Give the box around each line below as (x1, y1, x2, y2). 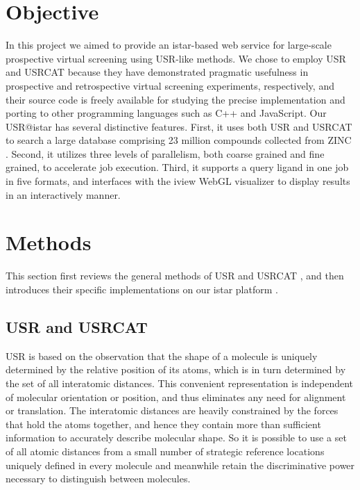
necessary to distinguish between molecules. (6, 471, 191, 486)
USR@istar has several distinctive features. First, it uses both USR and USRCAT (6, 119, 352, 133)
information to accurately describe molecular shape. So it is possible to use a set (6, 430, 347, 445)
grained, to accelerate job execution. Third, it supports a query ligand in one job (6, 160, 349, 174)
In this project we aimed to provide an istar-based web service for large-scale (6, 38, 332, 52)
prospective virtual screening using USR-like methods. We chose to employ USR (6, 51, 346, 65)
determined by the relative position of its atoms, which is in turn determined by (6, 362, 346, 377)
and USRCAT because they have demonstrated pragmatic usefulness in (6, 65, 309, 79)
